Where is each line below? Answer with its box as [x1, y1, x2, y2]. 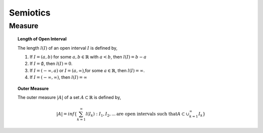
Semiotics [9, 7, 51, 18]
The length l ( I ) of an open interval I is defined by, [18, 45, 118, 51]
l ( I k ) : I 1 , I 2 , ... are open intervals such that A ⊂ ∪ [85, 111, 190, 118]
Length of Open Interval [18, 36, 67, 42]
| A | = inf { [56, 111, 77, 117]
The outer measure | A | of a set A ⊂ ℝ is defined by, [18, 94, 121, 100]
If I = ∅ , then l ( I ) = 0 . [30, 61, 73, 67]
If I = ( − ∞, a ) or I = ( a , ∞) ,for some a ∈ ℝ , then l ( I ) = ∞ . [30, 67, 145, 73]
